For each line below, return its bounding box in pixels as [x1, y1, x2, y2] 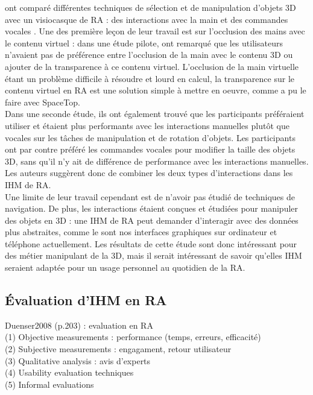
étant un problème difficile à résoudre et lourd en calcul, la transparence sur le [5, 72, 294, 84]
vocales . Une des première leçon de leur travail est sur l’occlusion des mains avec [5, 25, 305, 37]
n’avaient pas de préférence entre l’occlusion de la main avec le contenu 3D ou [5, 48, 293, 61]
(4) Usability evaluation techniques [5, 366, 134, 379]
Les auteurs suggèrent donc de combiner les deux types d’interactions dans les [5, 166, 293, 179]
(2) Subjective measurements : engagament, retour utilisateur [5, 343, 232, 355]
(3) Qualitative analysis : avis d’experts [5, 354, 151, 367]
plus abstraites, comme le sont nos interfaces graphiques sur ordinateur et [5, 226, 277, 238]
